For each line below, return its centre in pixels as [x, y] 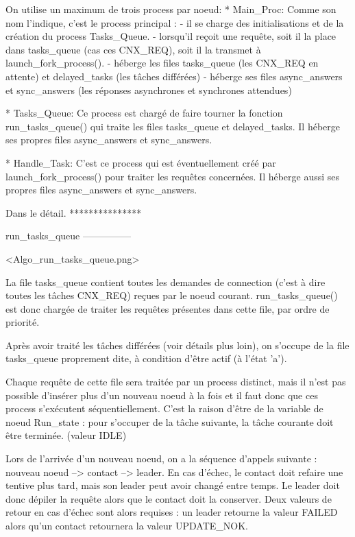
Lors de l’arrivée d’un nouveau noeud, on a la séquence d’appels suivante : [161, 458]
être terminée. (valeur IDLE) [66, 435]
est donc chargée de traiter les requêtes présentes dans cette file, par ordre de [168, 308]
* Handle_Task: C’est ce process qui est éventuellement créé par [141, 162]
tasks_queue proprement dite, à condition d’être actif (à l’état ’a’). [146, 358]
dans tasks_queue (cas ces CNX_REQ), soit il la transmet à [133, 49]
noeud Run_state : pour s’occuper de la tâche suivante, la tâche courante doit [170, 421]
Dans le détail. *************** [74, 212]
